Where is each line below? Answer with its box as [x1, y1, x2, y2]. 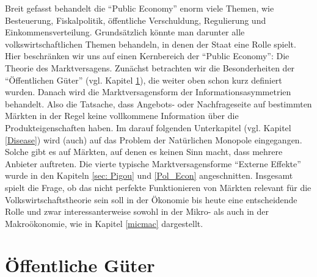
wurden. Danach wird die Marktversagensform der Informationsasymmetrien [5, 85, 291, 98]
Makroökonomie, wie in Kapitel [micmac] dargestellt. [5, 217, 203, 229]
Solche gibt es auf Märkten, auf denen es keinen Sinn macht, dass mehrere [5, 145, 283, 158]
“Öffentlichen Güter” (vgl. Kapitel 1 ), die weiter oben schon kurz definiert [5, 73, 282, 86]
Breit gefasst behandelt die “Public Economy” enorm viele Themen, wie [5, 2, 274, 14]
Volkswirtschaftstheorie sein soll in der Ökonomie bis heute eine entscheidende [5, 193, 297, 206]
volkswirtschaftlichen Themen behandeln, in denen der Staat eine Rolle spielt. [5, 37, 296, 50]
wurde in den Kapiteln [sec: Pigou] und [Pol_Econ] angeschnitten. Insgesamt [5, 169, 293, 182]
